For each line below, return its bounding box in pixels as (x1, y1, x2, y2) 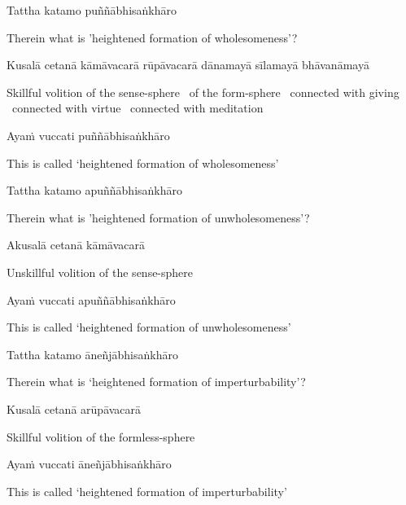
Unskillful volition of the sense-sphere (7, 263, 194, 280)
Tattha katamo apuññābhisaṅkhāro (7, 182, 183, 199)
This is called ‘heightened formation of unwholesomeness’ (7, 318, 291, 336)
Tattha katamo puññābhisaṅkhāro (7, 2, 177, 18)
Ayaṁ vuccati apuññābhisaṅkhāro (7, 291, 176, 308)
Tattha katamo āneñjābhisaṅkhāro (7, 345, 178, 362)
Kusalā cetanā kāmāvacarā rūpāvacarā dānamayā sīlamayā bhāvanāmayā (7, 56, 369, 73)
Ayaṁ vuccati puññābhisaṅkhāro (7, 126, 170, 143)
